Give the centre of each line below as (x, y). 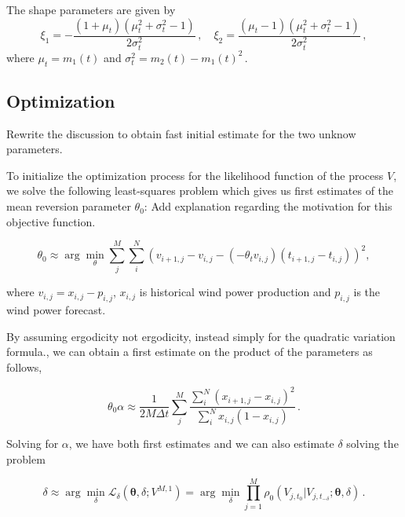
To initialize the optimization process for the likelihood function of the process (195, 175)
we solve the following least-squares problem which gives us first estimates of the (200, 191)
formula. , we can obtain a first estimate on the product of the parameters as (190, 352)
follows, (24, 367)
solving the (372, 444)
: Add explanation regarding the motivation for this (268, 206)
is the (367, 292)
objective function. (51, 221)
